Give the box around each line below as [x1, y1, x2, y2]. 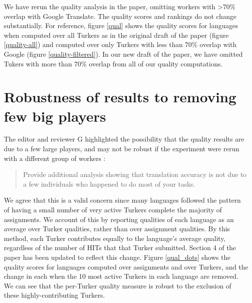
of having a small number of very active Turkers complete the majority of [4, 205, 222, 215]
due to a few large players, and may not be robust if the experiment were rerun [4, 144, 239, 154]
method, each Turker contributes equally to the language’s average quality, [4, 233, 226, 243]
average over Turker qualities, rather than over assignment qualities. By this [4, 223, 230, 234]
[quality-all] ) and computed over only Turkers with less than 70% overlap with [4, 39, 236, 49]
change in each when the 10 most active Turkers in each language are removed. [4, 271, 238, 281]
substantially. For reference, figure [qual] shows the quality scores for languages [4, 20, 238, 31]
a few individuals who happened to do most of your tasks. [23, 178, 195, 189]
